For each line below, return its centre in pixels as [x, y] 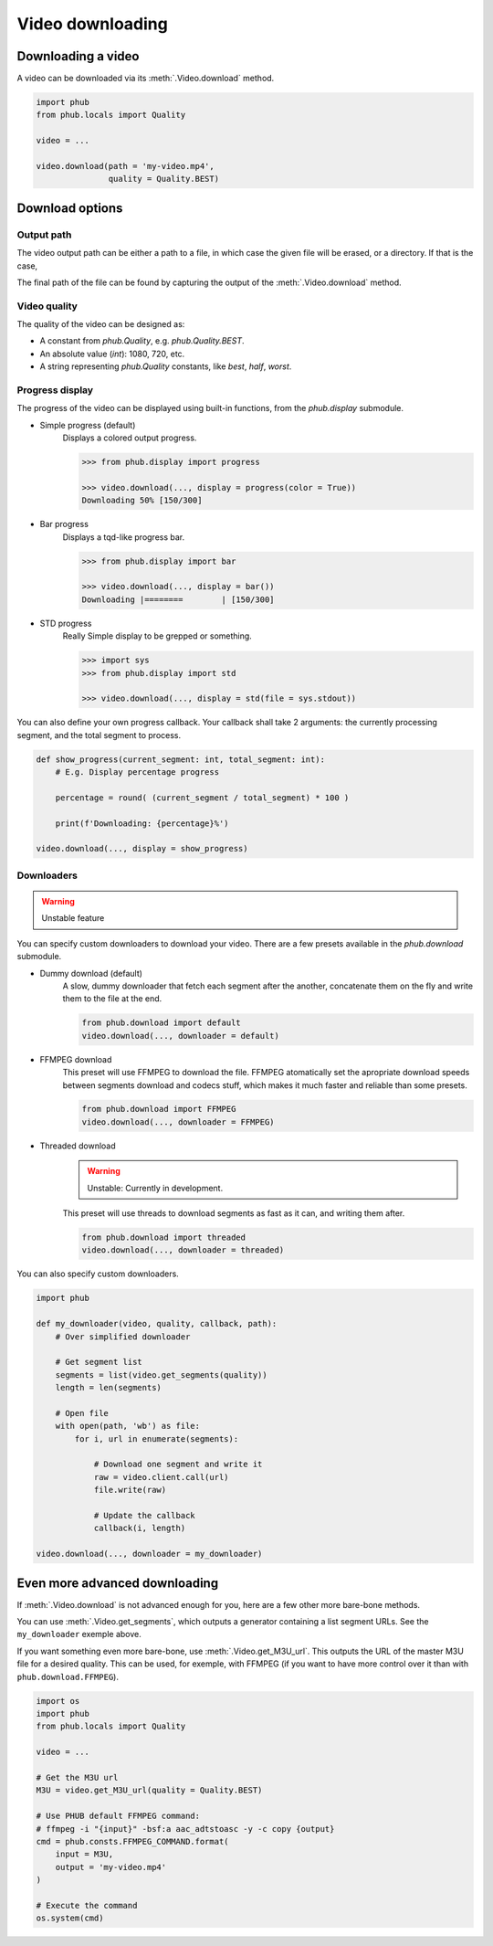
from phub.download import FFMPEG [159, 1109]
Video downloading [92, 24]
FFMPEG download [76, 1059]
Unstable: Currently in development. [155, 1188]
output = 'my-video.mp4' [111, 1867]
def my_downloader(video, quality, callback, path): [157, 1324]
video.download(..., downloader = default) [181, 1036]
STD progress [66, 623]
